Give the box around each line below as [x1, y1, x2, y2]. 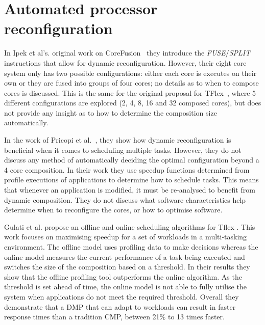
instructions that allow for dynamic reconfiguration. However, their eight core [4, 57, 247, 68]
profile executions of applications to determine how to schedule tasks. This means [4, 174, 259, 185]
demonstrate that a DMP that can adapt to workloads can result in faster [4, 301, 236, 312]
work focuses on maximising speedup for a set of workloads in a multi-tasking [4, 231, 247, 242]
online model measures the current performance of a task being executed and [4, 251, 245, 262]
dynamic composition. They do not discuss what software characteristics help [4, 194, 246, 205]
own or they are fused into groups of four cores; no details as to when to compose [4, 77, 259, 88]
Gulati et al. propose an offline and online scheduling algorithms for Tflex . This [4, 221, 255, 232]
